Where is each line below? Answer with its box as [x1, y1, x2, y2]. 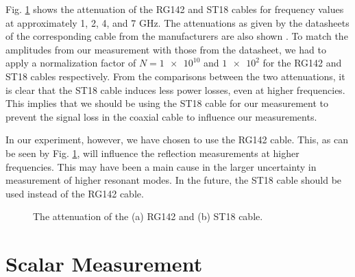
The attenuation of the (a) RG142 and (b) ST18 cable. [33, 209, 263, 224]
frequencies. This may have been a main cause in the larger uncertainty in [5, 159, 317, 173]
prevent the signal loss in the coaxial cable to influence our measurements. [5, 109, 317, 123]
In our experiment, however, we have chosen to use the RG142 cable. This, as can [5, 132, 348, 147]
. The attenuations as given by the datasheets [158, 15, 350, 29]
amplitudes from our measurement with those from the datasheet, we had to [5, 42, 326, 56]
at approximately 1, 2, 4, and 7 [5, 15, 136, 29]
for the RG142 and [262, 56, 342, 70]
